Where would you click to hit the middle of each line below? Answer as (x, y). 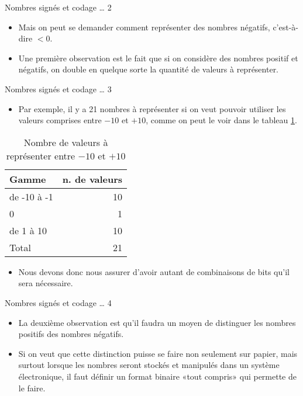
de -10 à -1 (31, 196)
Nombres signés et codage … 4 (58, 302)
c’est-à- (286, 27)
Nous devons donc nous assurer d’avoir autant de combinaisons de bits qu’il (154, 271)
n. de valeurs (92, 179)
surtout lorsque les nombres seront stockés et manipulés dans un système (149, 365)
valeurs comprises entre (60, 120)
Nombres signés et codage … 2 (58, 7)
